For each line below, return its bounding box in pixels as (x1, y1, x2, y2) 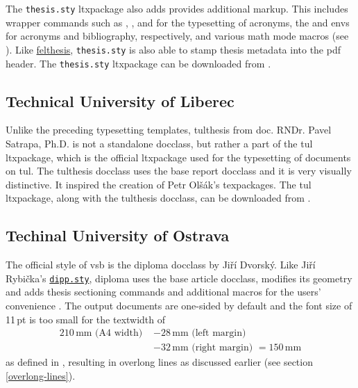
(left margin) (191, 328, 246, 339)
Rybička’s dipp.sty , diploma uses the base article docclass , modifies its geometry (6, 270, 352, 285)
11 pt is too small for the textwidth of (6, 312, 166, 326)
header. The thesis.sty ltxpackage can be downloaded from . (6, 56, 271, 70)
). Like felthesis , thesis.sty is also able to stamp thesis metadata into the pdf (6, 42, 341, 56)
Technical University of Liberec (6, 90, 235, 111)
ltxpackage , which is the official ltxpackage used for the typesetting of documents (6, 149, 351, 164)
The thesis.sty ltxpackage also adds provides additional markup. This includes (6, 1, 348, 15)
